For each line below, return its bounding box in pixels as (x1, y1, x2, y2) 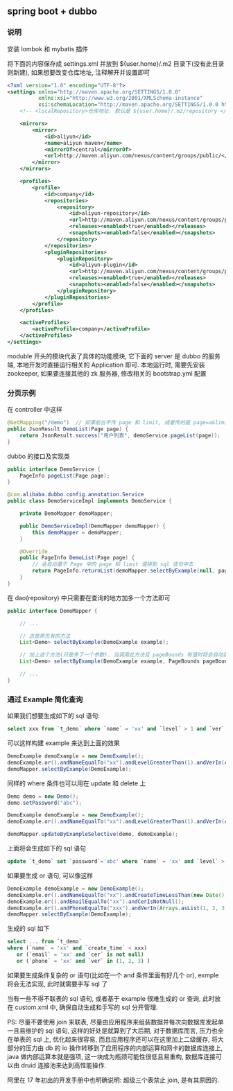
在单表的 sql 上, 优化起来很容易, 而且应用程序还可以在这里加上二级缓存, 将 (7, 1035, 218, 1043)
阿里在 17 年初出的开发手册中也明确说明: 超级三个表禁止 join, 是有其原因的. (7, 1076, 220, 1084)
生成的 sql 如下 (7, 925, 50, 933)
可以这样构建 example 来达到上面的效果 (7, 739, 120, 747)
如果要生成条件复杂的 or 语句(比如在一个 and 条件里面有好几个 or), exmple (7, 970, 219, 979)
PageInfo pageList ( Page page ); (19, 472, 110, 479)
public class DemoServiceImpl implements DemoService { (7, 498, 172, 505)
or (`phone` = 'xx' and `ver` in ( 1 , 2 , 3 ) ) (16, 957, 150, 964)
